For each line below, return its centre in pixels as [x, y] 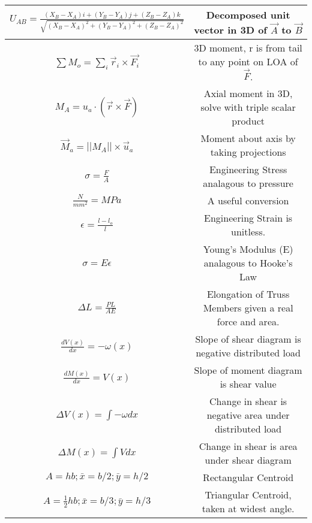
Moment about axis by [248, 138]
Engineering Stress [248, 170]
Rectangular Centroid [248, 477]
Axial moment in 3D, [248, 93]
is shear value [248, 384]
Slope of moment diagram [248, 370]
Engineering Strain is [248, 218]
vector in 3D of [230, 29]
